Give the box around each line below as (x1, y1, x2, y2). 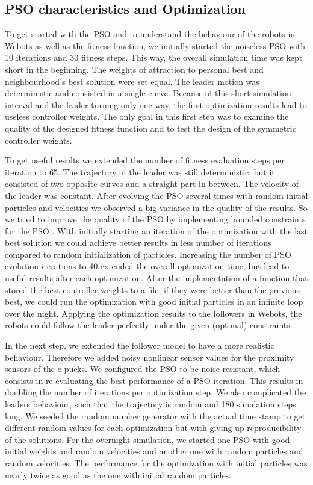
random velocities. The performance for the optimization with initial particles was (5, 456, 308, 469)
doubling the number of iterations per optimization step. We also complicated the (5, 386, 306, 398)
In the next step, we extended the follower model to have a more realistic (5, 339, 274, 352)
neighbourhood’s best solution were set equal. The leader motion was (5, 75, 259, 87)
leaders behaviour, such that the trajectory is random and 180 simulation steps (5, 398, 296, 410)
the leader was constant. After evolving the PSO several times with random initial (5, 189, 308, 201)
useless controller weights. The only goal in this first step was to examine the (5, 110, 289, 123)
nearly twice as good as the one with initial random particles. (5, 468, 232, 481)
